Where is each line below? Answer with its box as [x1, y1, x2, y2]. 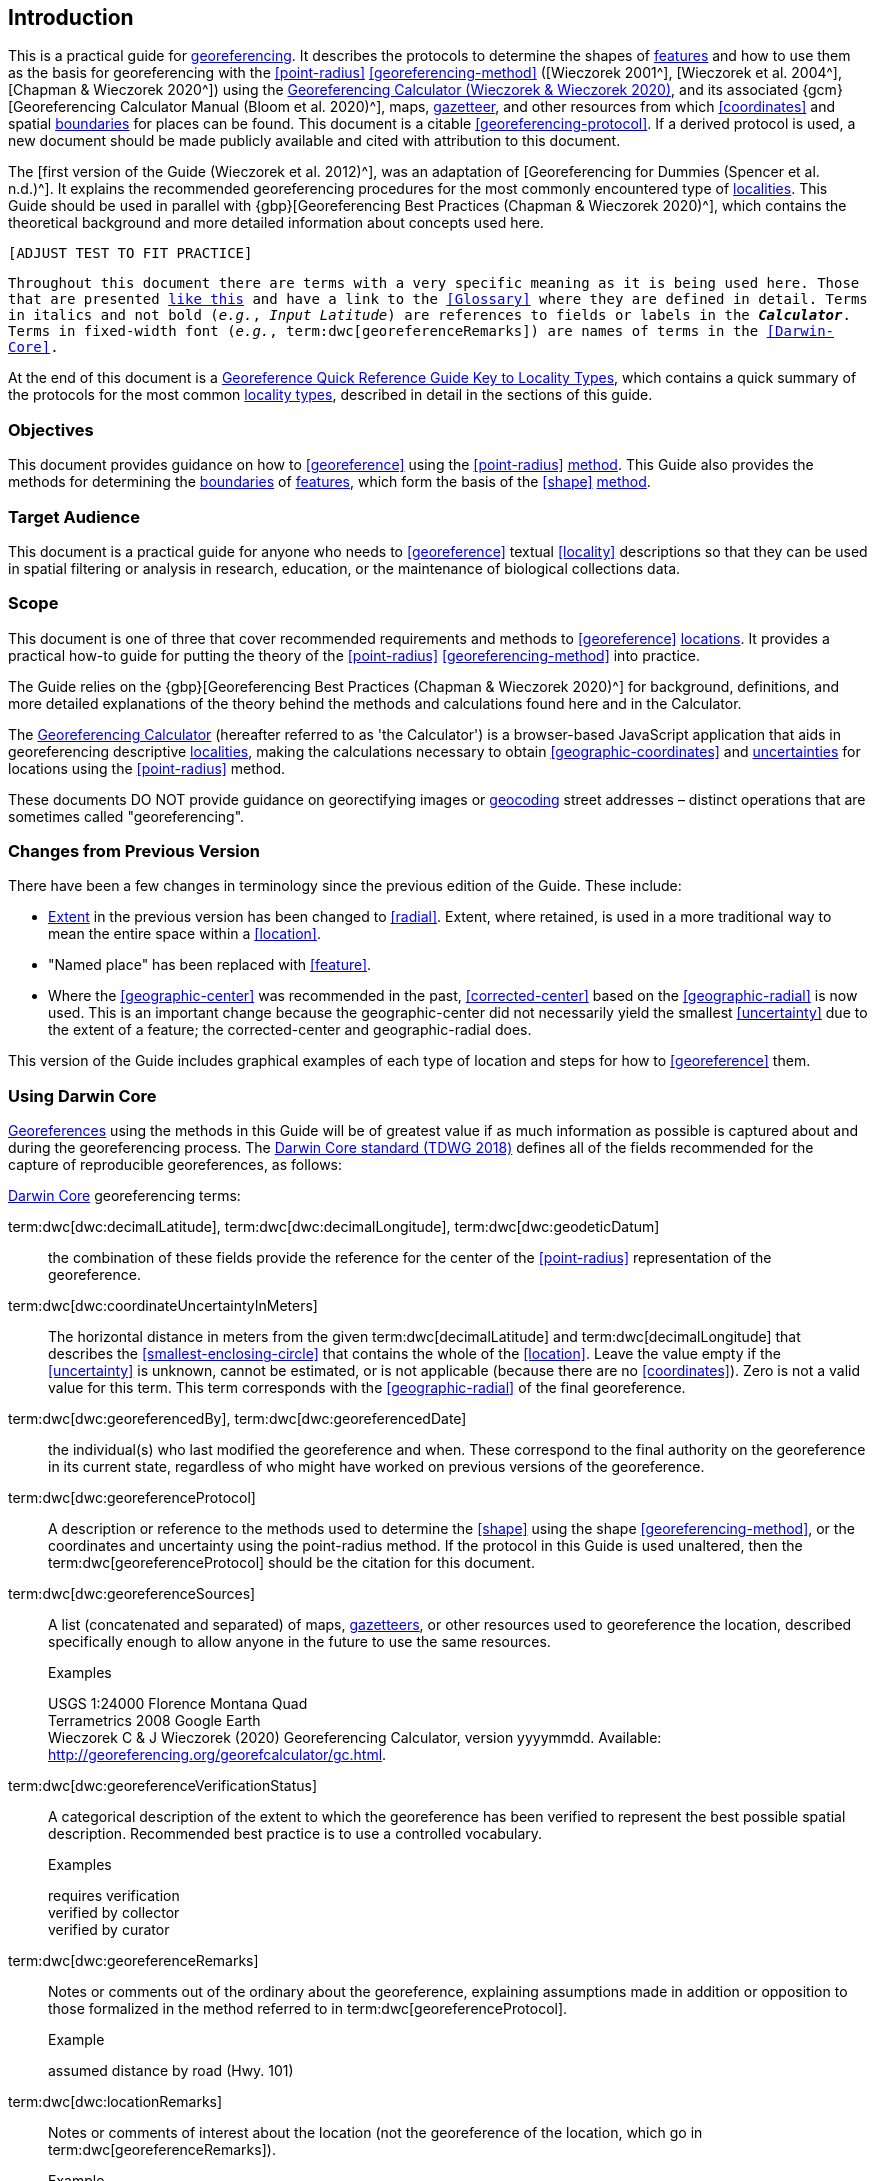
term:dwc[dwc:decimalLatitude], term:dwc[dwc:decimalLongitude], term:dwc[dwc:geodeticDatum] [8, 1218, 660, 1236]
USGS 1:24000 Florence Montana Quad [48, 1695, 308, 1713]
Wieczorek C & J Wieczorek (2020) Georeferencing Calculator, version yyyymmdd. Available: [48, 1729, 662, 1747]
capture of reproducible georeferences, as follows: [8, 1156, 343, 1174]
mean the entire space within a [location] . [48, 925, 321, 943]
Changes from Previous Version [8, 841, 260, 862]
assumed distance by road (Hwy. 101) [48, 2062, 294, 2080]
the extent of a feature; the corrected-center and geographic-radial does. [48, 1021, 532, 1039]
